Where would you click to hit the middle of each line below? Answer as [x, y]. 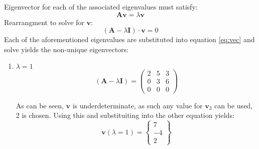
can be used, [234, 105]
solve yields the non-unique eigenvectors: [66, 49]
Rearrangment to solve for [44, 22]
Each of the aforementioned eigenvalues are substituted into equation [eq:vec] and [129, 39]
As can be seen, [40, 105]
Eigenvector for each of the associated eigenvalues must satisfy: [101, 7]
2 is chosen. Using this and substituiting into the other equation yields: [125, 115]
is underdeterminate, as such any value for [138, 105]
